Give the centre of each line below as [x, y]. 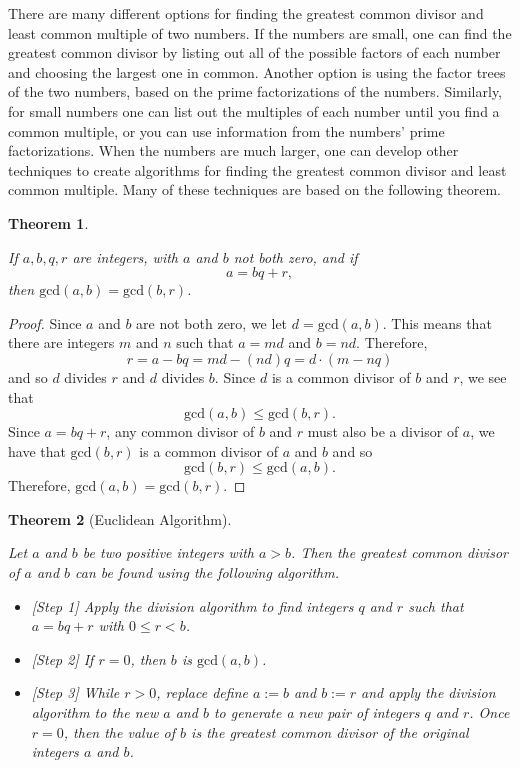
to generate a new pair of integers [316, 712]
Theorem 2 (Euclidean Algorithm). [120, 518]
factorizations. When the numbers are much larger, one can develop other [233, 150]
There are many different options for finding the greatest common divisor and [246, 13]
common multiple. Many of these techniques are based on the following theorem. [255, 189]
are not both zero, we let [212, 322]
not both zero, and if [295, 256]
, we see [483, 376]
